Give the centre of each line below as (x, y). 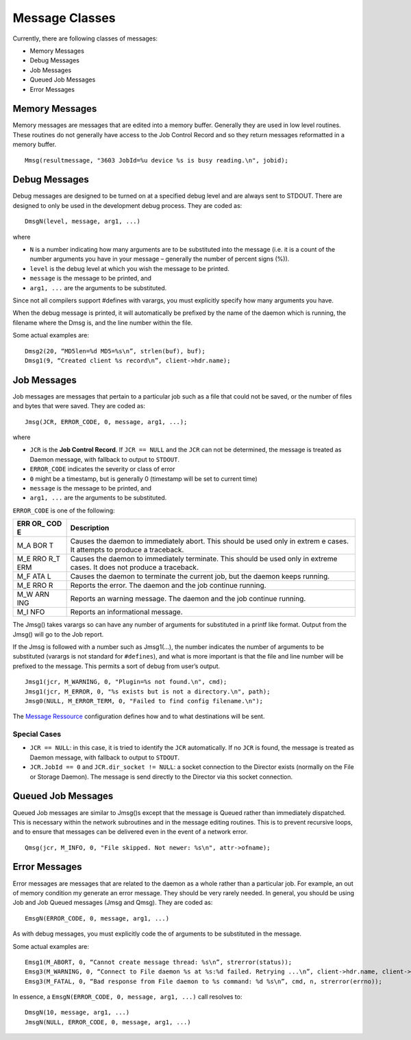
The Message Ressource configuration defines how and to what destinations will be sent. (139, 716)
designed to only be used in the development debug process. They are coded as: (127, 205)
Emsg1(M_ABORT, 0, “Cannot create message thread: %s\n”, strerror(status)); (159, 962)
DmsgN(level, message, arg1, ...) (83, 222)
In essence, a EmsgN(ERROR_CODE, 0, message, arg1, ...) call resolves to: (127, 997)
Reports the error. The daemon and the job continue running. (168, 585)
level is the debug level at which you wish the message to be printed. (129, 268)
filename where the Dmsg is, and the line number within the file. (103, 322)
